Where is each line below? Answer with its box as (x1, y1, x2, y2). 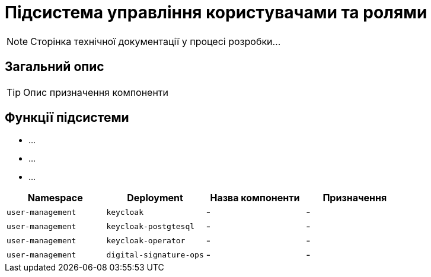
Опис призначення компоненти (23, 86, 169, 98)
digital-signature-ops (106, 250, 204, 259)
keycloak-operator (106, 236, 186, 245)
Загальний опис (5, 59, 104, 75)
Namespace (27, 192, 83, 204)
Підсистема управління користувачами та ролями (5, 2, 427, 22)
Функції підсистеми (5, 110, 129, 125)
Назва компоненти (210, 192, 300, 204)
